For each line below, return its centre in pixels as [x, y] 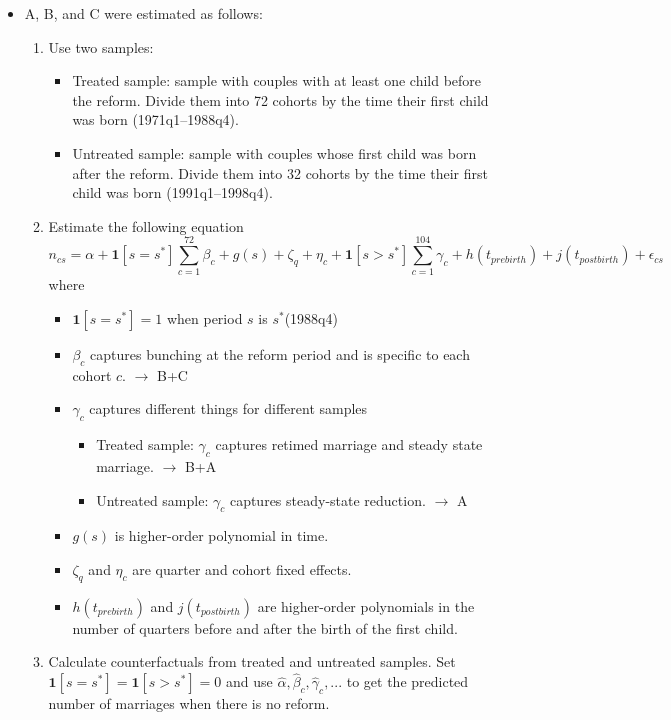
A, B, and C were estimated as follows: [143, 13]
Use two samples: [101, 46]
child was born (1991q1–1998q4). [172, 192]
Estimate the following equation [146, 225]
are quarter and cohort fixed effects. [242, 569]
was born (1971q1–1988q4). [155, 119]
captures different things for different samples [228, 408]
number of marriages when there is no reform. [189, 703]
